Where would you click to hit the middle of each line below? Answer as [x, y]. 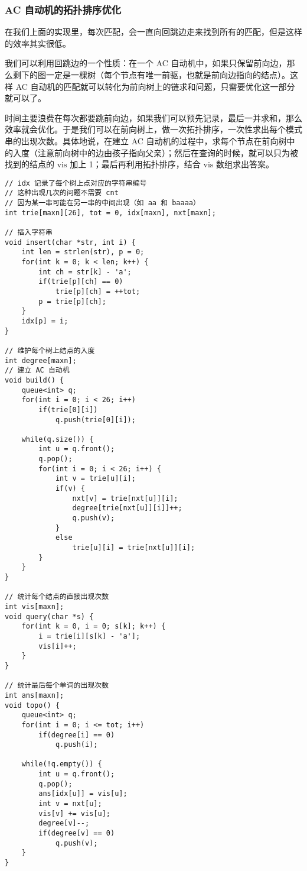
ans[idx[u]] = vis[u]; [83, 794]
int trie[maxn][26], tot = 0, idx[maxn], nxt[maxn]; [110, 213]
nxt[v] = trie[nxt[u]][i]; [125, 498]
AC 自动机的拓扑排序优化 [63, 9]
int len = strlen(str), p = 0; [83, 252]
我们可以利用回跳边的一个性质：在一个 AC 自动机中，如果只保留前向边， [146, 63]
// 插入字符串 [29, 233]
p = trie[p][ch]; [72, 301]
